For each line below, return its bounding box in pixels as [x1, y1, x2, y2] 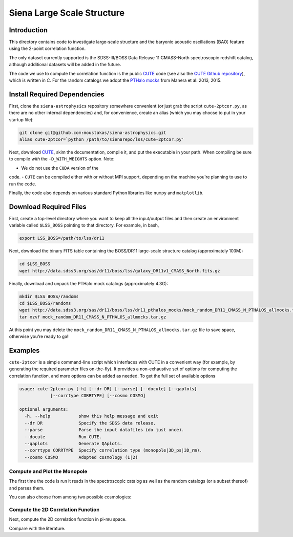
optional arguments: [19, 406, 68, 412]
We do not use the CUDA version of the [21, 165, 99, 171]
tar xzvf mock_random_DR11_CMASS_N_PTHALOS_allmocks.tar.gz [19, 314, 167, 320]
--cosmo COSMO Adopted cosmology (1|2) [24, 454, 138, 460]
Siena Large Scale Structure [9, 7, 125, 18]
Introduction [9, 26, 48, 34]
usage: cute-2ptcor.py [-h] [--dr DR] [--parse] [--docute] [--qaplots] [19, 386, 197, 391]
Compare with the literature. [9, 525, 65, 531]
